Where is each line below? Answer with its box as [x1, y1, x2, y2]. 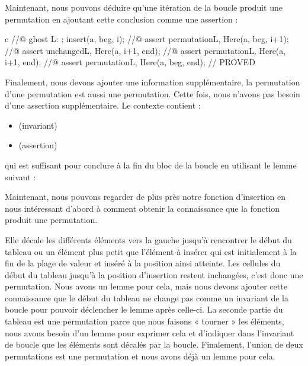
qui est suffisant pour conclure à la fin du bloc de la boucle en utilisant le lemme [5, 158, 297, 171]
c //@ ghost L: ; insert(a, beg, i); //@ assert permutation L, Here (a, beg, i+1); [5, 33, 289, 45]
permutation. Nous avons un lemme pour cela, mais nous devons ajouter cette [5, 280, 287, 292]
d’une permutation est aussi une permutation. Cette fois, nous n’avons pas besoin [5, 87, 300, 100]
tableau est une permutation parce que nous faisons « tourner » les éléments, [5, 315, 284, 327]
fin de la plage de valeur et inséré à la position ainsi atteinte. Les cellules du [5, 257, 281, 269]
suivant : [5, 170, 36, 183]
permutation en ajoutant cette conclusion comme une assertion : [5, 12, 238, 25]
